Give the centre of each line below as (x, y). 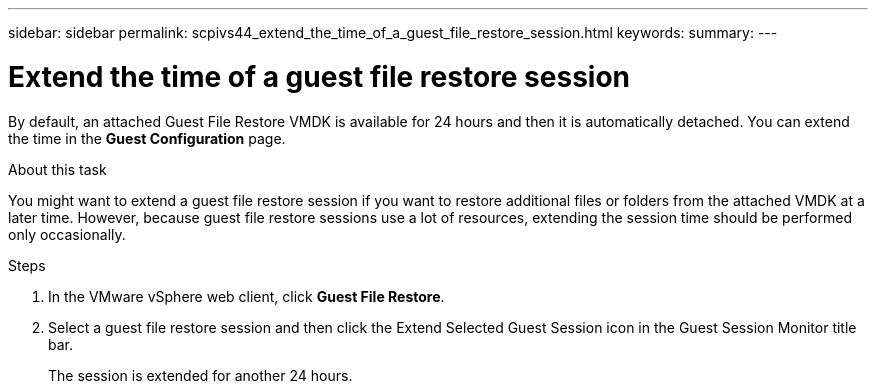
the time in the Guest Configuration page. (147, 138)
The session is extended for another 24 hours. (200, 375)
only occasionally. (67, 234)
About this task (57, 169)
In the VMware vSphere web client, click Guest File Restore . (246, 296)
